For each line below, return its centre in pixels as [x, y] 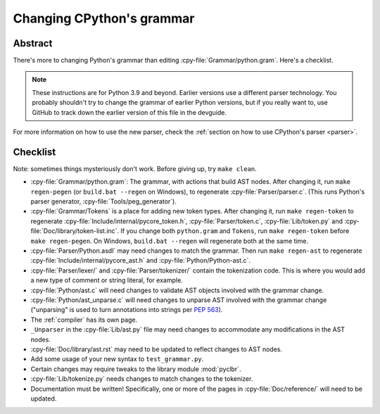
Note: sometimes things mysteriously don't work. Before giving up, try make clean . [135, 168]
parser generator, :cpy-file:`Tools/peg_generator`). [104, 201]
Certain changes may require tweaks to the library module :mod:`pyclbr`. [136, 369]
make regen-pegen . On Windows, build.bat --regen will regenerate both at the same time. [170, 241]
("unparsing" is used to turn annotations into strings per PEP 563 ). [127, 310]
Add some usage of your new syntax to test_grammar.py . [117, 359]
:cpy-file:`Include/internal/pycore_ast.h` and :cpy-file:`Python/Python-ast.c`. [141, 261]
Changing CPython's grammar [104, 18]
